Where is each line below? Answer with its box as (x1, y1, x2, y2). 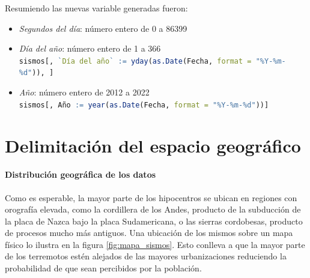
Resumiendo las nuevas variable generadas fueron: (5, 2, 188, 14)
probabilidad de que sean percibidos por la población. (5, 262, 202, 274)
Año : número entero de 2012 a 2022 (19, 86, 150, 98)
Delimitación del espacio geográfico (5, 133, 301, 157)
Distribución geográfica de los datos (5, 168, 156, 181)
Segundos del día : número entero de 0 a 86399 (19, 22, 187, 34)
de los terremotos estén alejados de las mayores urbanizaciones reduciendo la (5, 250, 287, 262)
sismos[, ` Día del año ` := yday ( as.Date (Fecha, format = (19, 56, 252, 65)
